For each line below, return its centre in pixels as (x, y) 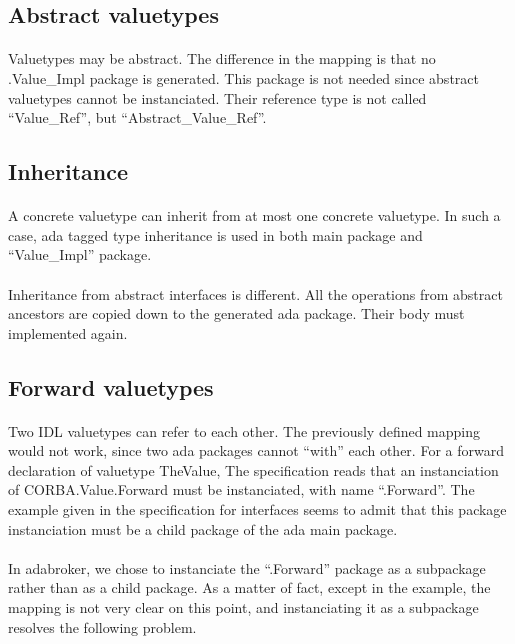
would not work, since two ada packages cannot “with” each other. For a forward (256, 450)
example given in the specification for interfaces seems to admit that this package (257, 509)
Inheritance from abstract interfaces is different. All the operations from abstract (255, 293)
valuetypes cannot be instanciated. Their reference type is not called (217, 97)
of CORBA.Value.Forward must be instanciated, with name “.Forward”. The (241, 489)
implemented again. (68, 332)
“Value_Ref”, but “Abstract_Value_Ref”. (137, 117)
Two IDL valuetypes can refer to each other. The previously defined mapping (244, 430)
